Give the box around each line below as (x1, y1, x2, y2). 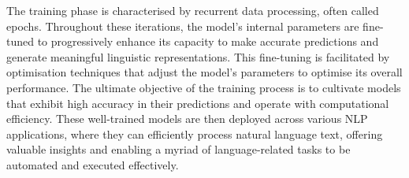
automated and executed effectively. (6, 156, 179, 172)
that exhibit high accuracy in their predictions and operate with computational (6, 95, 389, 111)
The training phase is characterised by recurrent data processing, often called (6, 2, 379, 18)
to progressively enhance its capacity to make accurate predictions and (37, 33, 379, 50)
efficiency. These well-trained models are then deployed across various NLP (6, 110, 368, 127)
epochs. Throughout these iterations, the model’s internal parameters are (6, 17, 359, 34)
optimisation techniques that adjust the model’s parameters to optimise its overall (6, 64, 403, 80)
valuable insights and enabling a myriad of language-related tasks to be (6, 141, 351, 158)
